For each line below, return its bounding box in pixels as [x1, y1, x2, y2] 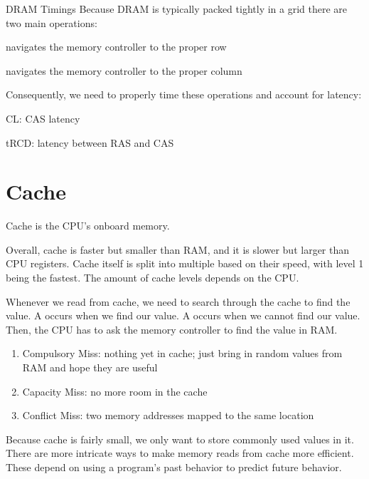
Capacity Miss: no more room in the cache [22, 383, 208, 398]
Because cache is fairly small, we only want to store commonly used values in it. [6, 431, 354, 446]
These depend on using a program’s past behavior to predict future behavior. [6, 460, 342, 474]
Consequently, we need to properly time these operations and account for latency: [6, 87, 362, 102]
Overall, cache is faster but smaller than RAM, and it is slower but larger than [6, 242, 350, 257]
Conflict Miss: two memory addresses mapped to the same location [22, 408, 314, 423]
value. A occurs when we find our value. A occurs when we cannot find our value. [6, 308, 360, 323]
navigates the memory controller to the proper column [6, 63, 242, 78]
